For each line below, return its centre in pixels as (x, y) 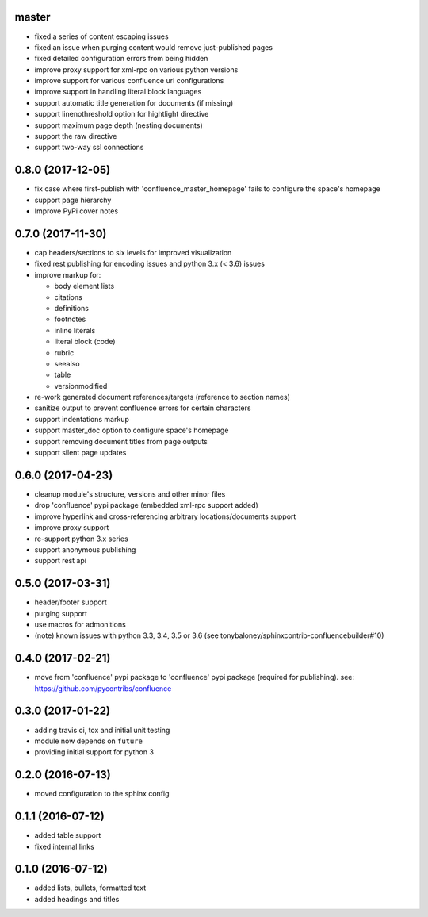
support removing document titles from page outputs (121, 441)
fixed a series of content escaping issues (102, 36)
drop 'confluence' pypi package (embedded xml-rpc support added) (147, 505)
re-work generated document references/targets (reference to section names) (162, 397)
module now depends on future (88, 741)
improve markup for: (68, 274)
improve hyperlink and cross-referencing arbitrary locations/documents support (165, 516)
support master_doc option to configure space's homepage (132, 430)
